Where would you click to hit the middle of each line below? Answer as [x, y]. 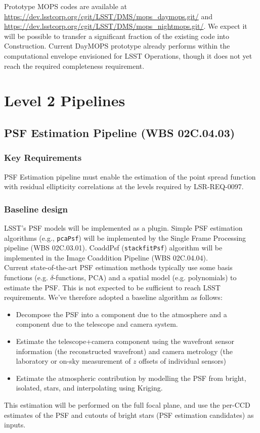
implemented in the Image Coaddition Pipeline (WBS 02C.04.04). [106, 257]
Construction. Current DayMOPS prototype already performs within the [117, 46]
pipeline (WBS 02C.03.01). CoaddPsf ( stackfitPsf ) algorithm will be [113, 248]
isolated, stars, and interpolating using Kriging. [89, 388]
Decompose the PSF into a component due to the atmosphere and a [121, 314]
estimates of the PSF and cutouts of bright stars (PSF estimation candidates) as [129, 415]
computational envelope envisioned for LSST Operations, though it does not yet [128, 55]
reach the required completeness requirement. [74, 66]
